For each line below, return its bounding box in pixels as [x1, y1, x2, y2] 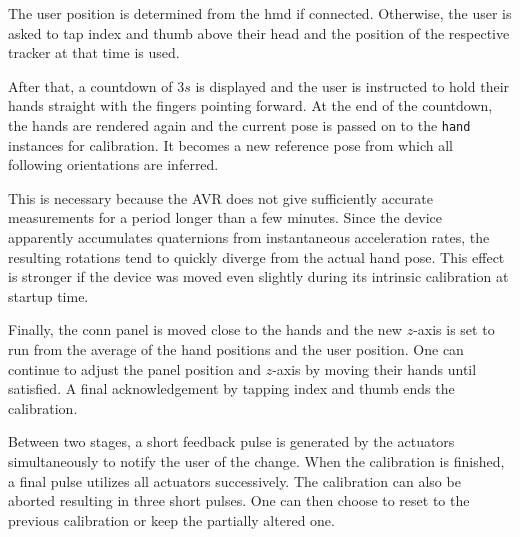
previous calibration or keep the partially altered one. [8, 509, 335, 530]
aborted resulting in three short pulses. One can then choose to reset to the [8, 490, 470, 511]
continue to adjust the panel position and [8, 358, 261, 379]
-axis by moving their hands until [272, 358, 477, 379]
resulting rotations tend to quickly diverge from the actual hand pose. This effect [8, 246, 505, 267]
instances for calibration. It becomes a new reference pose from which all [8, 134, 453, 155]
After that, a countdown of [8, 75, 173, 96]
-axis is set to [413, 319, 495, 340]
